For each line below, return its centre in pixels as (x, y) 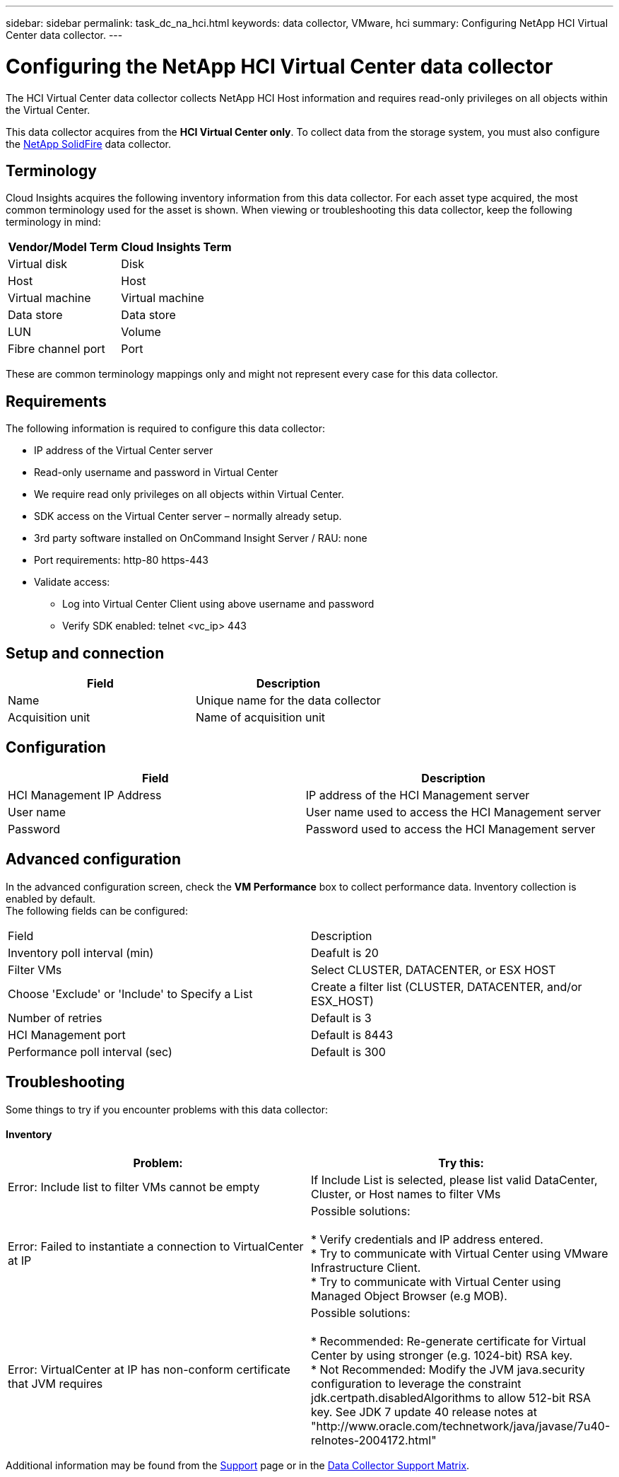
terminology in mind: (53, 222)
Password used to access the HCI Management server (450, 829)
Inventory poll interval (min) (81, 952)
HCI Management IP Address (85, 795)
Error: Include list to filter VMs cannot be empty (134, 1187)
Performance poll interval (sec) (90, 1052)
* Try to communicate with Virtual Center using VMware (460, 1253)
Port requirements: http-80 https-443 (121, 560)
